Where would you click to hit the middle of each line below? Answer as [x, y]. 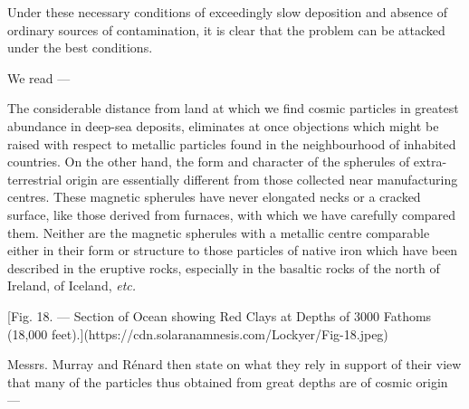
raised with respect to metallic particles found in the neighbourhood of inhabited [232, 143]
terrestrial [35, 179]
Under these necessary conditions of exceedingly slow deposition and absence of [227, 12]
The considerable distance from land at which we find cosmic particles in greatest [233, 108]
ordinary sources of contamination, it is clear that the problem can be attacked [226, 29]
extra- [430, 162]
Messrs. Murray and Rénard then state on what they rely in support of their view [234, 364]
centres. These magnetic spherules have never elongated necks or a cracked [214, 197]
